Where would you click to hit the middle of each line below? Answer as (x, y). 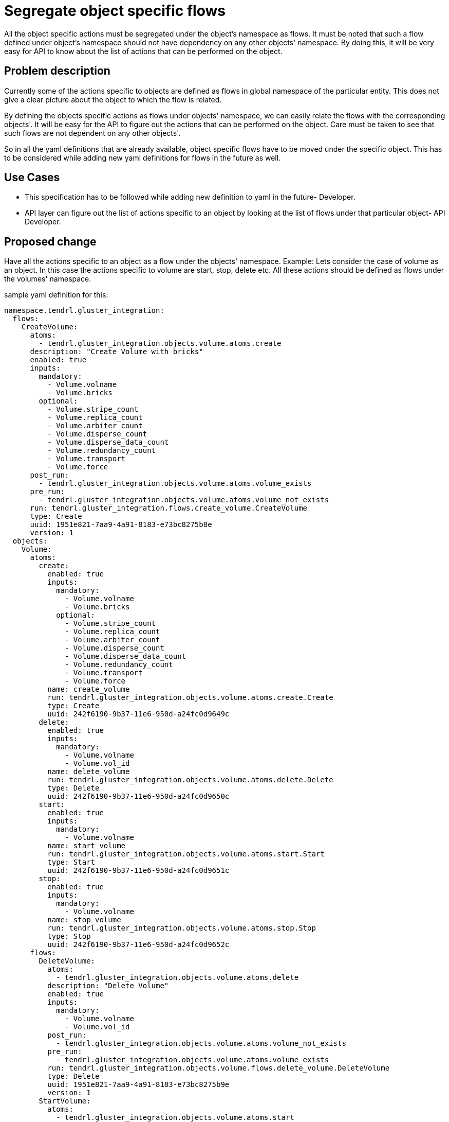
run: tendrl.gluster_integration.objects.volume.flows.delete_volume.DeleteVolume (219, 1068)
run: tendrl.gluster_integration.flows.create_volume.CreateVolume (169, 508)
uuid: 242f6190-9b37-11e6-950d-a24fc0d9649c (138, 714)
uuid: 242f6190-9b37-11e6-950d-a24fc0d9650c (138, 796)
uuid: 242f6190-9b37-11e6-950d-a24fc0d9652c (138, 945)
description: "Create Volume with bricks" (117, 352)
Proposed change (50, 241)
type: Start (71, 862)
